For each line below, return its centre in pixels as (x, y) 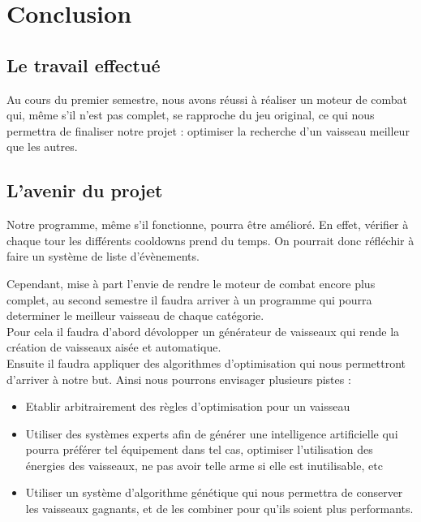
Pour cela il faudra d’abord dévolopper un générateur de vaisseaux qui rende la (203, 331)
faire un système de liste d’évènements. (103, 256)
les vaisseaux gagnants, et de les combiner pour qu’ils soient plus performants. (219, 509)
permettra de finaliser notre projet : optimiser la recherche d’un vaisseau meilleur (208, 130)
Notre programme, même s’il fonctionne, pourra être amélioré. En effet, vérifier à (208, 224)
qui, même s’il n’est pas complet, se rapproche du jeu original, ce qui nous (191, 115)
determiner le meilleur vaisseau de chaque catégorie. (135, 315)
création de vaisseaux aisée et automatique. (114, 347)
